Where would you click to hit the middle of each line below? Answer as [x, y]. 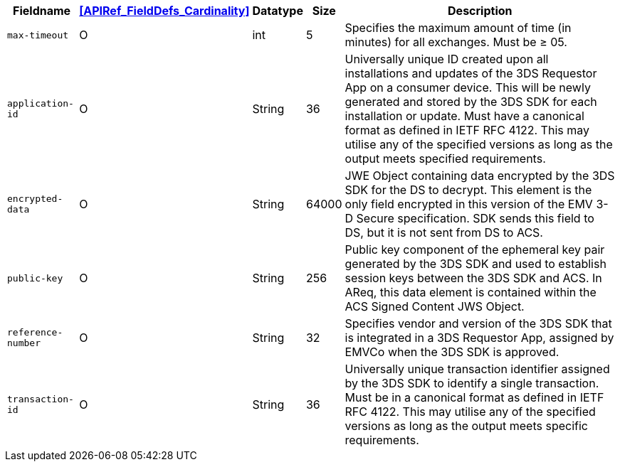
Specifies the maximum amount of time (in [458, 28]
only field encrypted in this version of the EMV [469, 204]
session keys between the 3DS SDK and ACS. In [473, 278]
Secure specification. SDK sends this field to [475, 218]
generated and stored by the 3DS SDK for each [471, 102]
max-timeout [38, 35]
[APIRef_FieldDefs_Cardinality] [164, 11]
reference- [35, 332]
